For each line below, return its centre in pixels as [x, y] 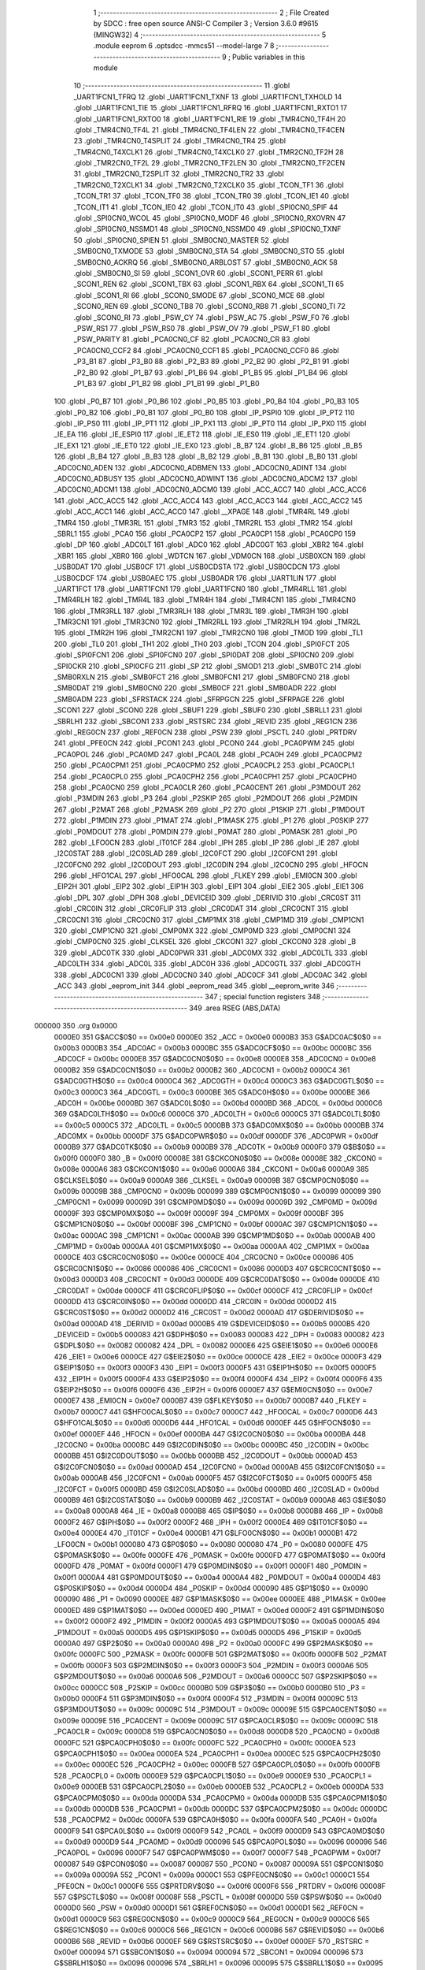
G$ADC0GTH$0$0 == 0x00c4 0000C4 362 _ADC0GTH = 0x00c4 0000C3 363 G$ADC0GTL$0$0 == [219, 1081]
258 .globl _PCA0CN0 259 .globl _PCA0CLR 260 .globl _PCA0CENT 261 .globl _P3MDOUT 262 [207, 787]
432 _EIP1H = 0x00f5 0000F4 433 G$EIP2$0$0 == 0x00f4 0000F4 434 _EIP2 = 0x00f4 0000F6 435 [218, 1378]
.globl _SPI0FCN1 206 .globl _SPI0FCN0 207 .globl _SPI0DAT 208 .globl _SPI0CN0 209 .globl [204, 655]
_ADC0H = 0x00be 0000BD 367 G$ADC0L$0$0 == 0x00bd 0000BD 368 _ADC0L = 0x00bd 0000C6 [218, 1102]
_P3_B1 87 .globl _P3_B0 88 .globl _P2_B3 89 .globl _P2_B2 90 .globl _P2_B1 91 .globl [211, 362]
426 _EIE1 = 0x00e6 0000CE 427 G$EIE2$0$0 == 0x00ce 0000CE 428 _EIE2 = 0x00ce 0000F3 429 [218, 1356]
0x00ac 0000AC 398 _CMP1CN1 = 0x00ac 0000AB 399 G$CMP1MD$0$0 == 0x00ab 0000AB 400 [214, 1235]
